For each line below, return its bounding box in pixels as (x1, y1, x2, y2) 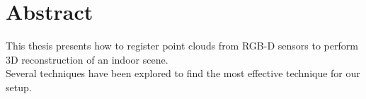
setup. (6, 79, 32, 94)
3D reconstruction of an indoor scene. (6, 52, 168, 66)
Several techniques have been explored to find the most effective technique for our (6, 66, 360, 81)
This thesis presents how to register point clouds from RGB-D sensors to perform (6, 38, 358, 53)
